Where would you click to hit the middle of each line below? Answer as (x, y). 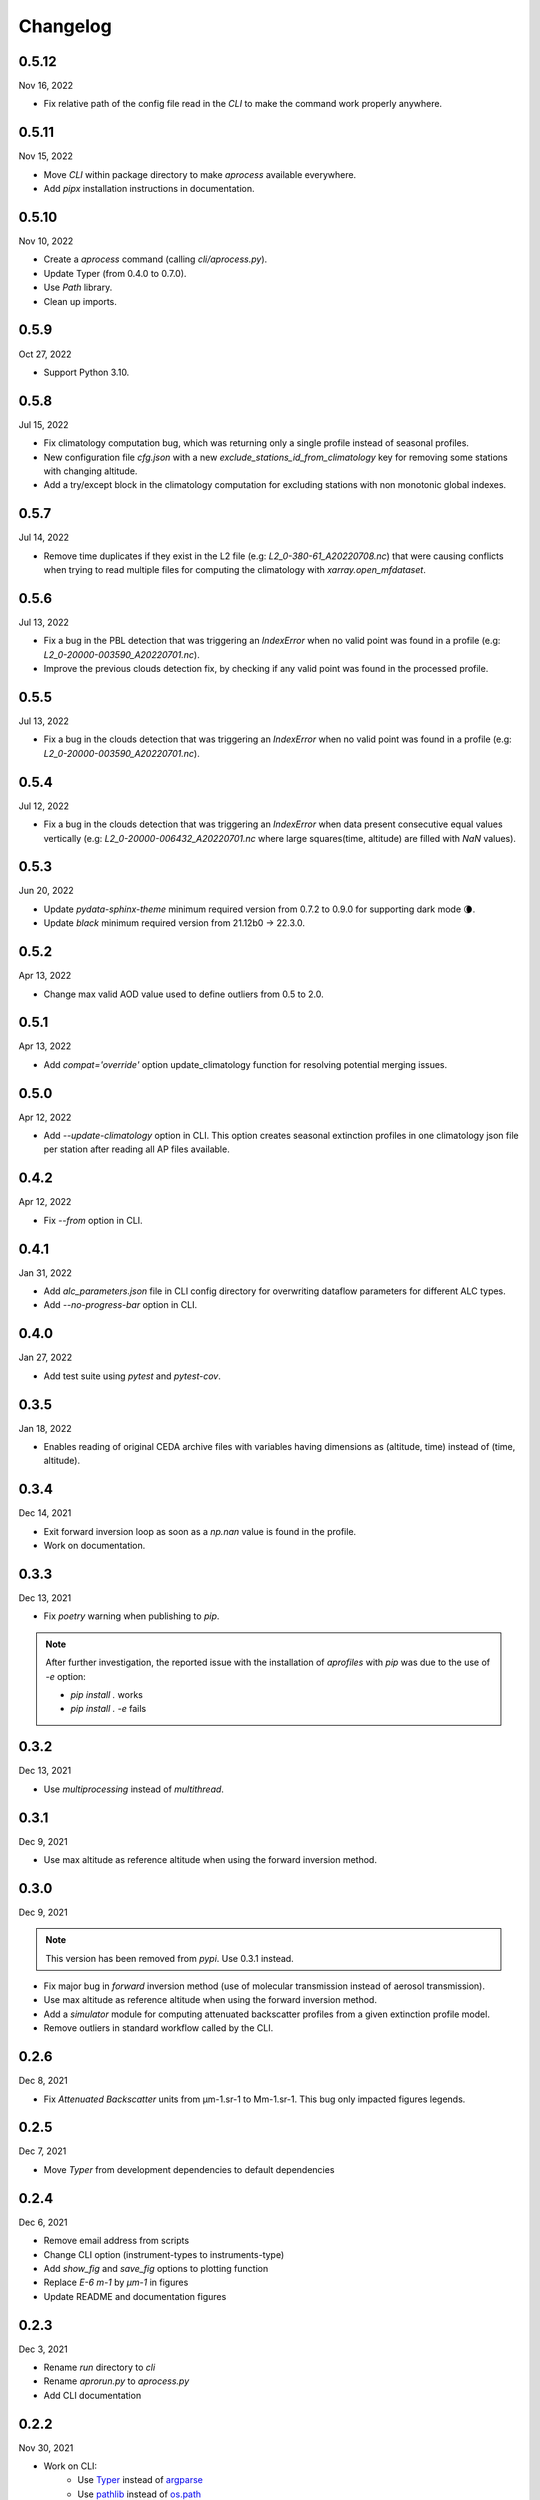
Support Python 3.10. (86, 372)
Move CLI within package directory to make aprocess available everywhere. (200, 174)
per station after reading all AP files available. (136, 1149)
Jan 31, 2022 (45, 1272)
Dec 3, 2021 (43, 2349)
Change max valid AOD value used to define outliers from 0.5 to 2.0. (183, 994)
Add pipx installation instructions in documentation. (149, 189)
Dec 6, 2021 (43, 2222)
